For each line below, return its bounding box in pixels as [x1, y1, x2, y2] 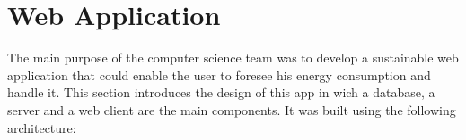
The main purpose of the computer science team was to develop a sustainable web [7, 48, 459, 67]
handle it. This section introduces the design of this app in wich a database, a [7, 83, 435, 102]
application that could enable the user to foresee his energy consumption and [7, 65, 431, 84]
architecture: [7, 118, 76, 136]
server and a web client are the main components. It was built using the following [7, 100, 456, 119]
